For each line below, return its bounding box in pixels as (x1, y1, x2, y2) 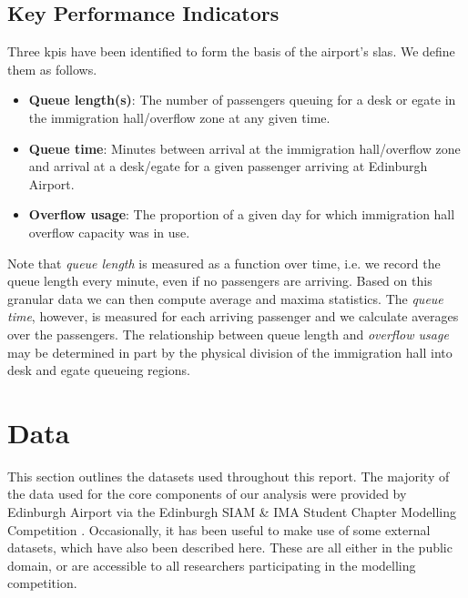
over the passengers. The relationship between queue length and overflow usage (7, 324, 449, 343)
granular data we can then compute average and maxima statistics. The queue (7, 289, 443, 308)
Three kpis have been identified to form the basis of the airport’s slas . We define (7, 42, 455, 61)
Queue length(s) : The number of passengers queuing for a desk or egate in (28, 90, 456, 109)
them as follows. (7, 59, 97, 78)
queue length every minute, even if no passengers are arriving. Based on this (7, 271, 432, 290)
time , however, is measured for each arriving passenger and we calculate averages (7, 307, 459, 326)
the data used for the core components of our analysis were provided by (7, 484, 407, 503)
